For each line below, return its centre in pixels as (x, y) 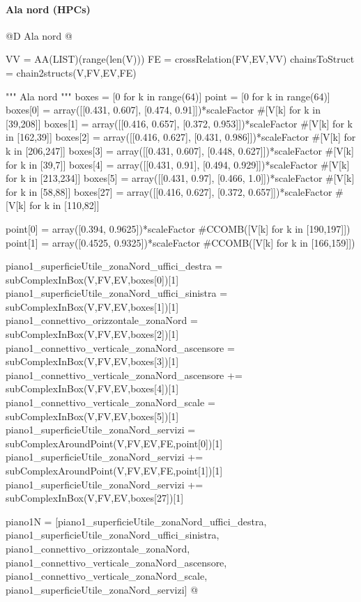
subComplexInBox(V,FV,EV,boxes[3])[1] (92, 361)
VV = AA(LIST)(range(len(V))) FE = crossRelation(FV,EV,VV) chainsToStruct (180, 59)
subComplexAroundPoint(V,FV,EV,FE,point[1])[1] (114, 471)
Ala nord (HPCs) (48, 9)
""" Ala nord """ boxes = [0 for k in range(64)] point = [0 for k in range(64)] (168, 96)
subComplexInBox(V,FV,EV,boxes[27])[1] (95, 498)
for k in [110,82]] (64, 205)
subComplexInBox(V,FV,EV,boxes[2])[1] (92, 334)
